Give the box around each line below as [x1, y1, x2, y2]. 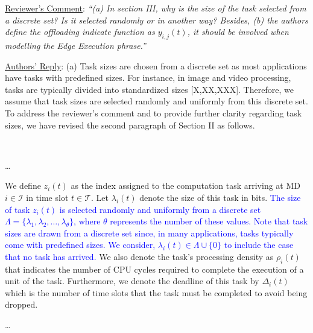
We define [5, 179, 41, 192]
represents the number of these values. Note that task [110, 215, 308, 227]
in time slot [26, 191, 69, 203]
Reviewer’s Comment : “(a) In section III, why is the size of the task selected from [5, 2, 306, 14]
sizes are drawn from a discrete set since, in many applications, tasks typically [5, 226, 294, 239]
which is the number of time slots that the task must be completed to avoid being [5, 286, 308, 299]
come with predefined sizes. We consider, [5, 238, 156, 251]
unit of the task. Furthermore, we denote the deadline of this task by [5, 274, 259, 287]
